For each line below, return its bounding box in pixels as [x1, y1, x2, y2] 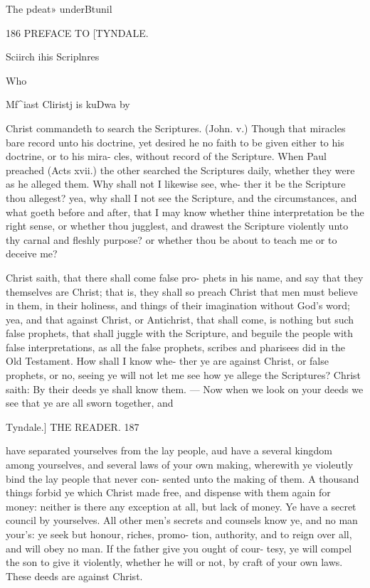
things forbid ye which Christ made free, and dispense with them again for [6, 485, 331, 500]
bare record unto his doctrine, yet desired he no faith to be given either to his [6, 134, 344, 149]
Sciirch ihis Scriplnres [6, 49, 100, 64]
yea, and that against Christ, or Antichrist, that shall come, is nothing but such [6, 311, 354, 326]
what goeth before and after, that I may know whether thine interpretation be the [6, 204, 364, 219]
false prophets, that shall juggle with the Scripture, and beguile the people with [6, 326, 354, 341]
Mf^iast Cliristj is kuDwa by [6, 97, 130, 112]
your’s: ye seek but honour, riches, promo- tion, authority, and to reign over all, [6, 527, 352, 541]
